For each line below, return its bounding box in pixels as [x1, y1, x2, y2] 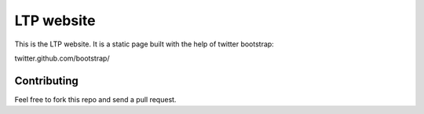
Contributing [14, 74, 79, 87]
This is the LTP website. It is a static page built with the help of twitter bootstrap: [14, 39, 274, 49]
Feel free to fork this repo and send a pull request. [14, 94, 177, 104]
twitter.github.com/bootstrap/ [14, 53, 110, 63]
